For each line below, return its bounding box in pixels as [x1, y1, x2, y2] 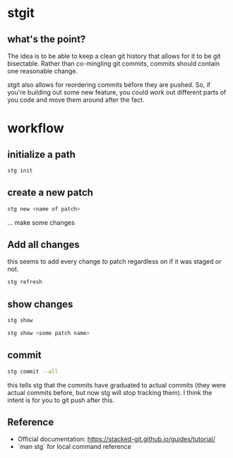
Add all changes [7, 238, 80, 250]
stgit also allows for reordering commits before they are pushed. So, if [7, 81, 211, 89]
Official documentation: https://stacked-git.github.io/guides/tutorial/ [17, 435, 215, 443]
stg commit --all [7, 368, 59, 375]
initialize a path [7, 148, 76, 160]
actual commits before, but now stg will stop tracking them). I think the [7, 388, 213, 397]
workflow [7, 120, 64, 136]
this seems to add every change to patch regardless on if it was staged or [7, 257, 222, 266]
